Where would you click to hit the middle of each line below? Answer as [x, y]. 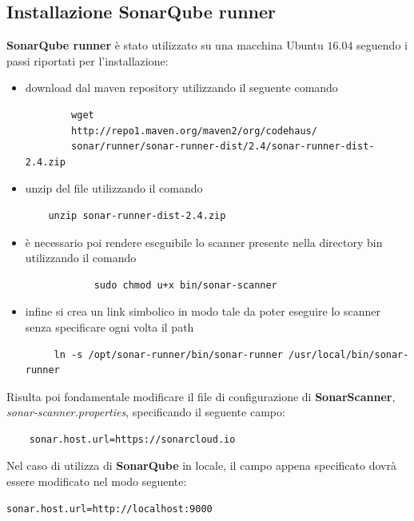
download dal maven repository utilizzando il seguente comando [181, 87]
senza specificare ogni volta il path [109, 326]
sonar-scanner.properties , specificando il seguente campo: [146, 412]
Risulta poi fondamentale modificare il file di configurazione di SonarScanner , [201, 396]
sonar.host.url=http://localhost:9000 [109, 509]
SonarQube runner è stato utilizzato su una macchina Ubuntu [165, 45]
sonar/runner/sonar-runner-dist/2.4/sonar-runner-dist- [223, 147]
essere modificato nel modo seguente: [97, 481]
